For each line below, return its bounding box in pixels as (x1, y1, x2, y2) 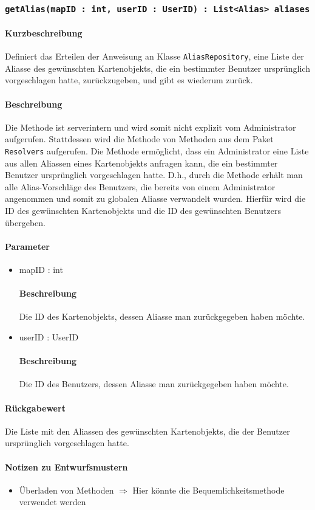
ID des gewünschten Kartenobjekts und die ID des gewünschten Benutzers (5, 204, 281, 217)
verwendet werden (19, 495, 86, 508)
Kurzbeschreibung (5, 27, 83, 39)
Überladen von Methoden (19, 483, 114, 496)
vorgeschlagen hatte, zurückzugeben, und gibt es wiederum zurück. (5, 74, 253, 86)
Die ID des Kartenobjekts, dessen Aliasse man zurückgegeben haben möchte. (19, 310, 305, 323)
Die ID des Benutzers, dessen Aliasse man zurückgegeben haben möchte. (19, 377, 289, 390)
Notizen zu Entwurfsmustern (5, 460, 128, 473)
